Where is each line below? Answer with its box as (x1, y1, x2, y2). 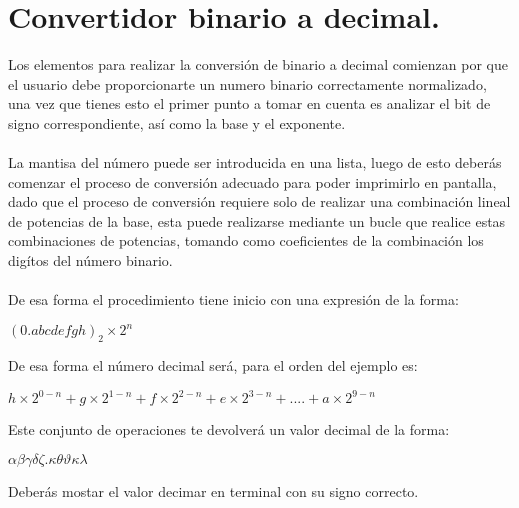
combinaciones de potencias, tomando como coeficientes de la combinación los (8, 230, 484, 251)
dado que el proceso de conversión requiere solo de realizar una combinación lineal (8, 191, 511, 212)
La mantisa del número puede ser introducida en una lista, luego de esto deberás (8, 152, 502, 173)
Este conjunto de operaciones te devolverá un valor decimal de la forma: (8, 419, 450, 440)
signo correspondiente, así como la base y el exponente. (8, 112, 346, 133)
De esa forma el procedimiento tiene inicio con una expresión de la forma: (8, 289, 459, 310)
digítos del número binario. (8, 250, 173, 271)
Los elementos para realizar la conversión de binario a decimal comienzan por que (8, 54, 508, 75)
